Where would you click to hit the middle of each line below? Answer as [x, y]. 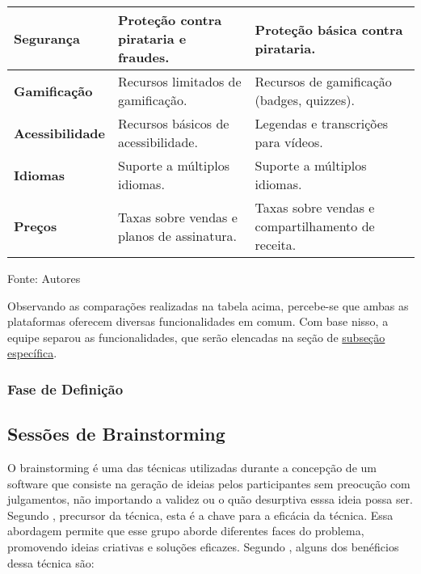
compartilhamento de [315, 226]
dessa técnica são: [51, 562]
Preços [36, 226]
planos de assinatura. [177, 235]
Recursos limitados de [180, 81]
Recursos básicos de [174, 123]
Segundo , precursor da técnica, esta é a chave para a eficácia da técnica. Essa [200, 515]
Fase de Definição [65, 388]
